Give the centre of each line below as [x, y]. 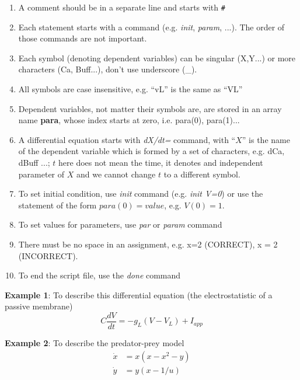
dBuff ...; [34, 162]
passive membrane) [39, 306]
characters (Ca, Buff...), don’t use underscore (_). [108, 69]
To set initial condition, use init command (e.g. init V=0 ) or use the [141, 194]
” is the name [266, 139]
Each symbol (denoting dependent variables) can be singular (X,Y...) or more [157, 57]
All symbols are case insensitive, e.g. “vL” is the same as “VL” [130, 89]
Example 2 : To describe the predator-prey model [95, 343]
